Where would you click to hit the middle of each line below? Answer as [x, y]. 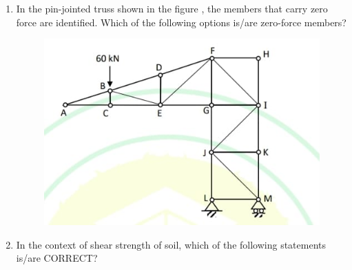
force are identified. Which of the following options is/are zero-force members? [181, 22]
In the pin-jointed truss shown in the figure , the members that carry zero [172, 8]
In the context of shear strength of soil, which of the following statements [171, 244]
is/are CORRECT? [57, 258]
